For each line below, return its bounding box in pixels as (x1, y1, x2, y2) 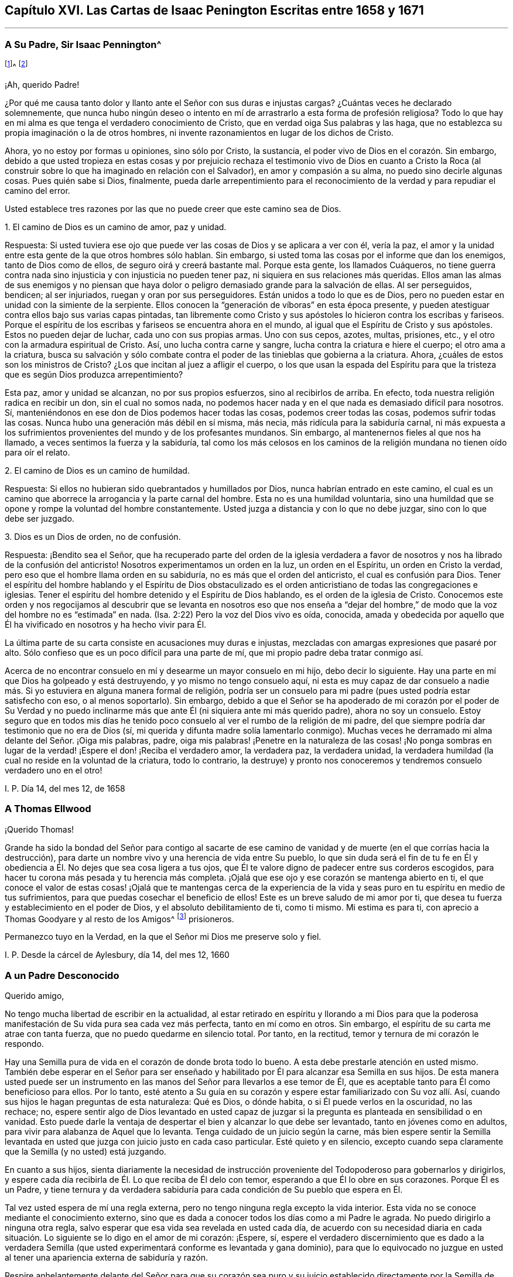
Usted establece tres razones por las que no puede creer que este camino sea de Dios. (5, 203, 341, 214)
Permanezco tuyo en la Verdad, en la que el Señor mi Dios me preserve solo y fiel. (5, 932, 322, 942)
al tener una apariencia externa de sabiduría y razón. (5, 1252, 208, 1262)
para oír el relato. (5, 447, 70, 457)
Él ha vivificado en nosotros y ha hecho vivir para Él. (5, 619, 207, 629)
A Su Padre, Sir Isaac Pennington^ (5, 38, 162, 50)
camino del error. (5, 185, 70, 196)
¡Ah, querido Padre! (5, 79, 80, 90)
